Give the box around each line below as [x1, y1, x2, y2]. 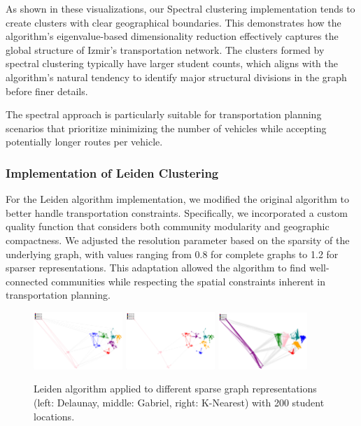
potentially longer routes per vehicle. [6, 134, 163, 149]
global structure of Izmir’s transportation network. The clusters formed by [6, 42, 325, 57]
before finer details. [6, 83, 88, 98]
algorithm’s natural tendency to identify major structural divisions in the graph [6, 69, 347, 84]
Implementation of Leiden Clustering [6, 164, 219, 181]
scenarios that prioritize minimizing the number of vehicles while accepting [6, 120, 327, 135]
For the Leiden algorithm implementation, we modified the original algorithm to [6, 192, 349, 206]
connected [6, 274, 48, 288]
